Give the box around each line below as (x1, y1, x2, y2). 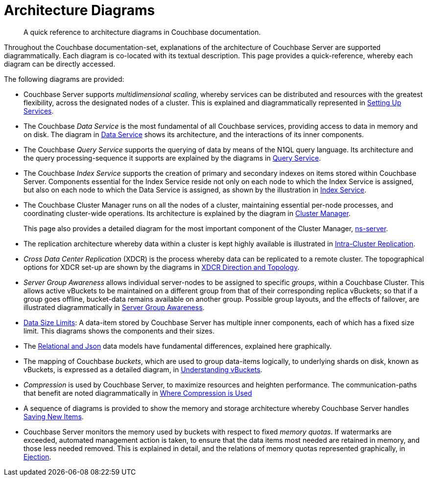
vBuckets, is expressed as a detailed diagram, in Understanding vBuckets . (24, 365, 262, 374)
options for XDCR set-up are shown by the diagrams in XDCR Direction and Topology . (24, 263, 300, 271)
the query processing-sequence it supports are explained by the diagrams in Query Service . (24, 153, 321, 162)
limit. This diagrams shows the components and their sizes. (24, 326, 214, 335)
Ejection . (24, 452, 51, 461)
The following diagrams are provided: (4, 74, 124, 83)
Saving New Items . (24, 412, 84, 421)
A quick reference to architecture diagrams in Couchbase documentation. (24, 27, 261, 36)
